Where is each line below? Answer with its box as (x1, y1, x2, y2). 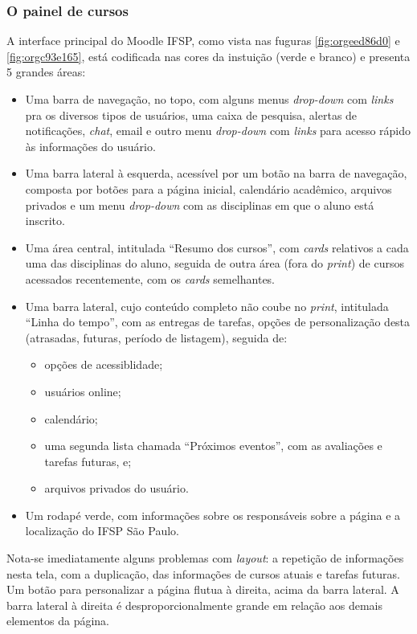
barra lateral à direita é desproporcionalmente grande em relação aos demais (6, 596, 382, 613)
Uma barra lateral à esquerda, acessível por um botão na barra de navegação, (25, 165, 407, 182)
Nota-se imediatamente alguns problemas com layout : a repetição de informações (6, 550, 404, 567)
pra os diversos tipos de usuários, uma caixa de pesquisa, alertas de (25, 106, 358, 123)
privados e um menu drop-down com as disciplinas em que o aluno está (25, 196, 374, 213)
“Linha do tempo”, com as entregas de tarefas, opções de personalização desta (25, 313, 411, 330)
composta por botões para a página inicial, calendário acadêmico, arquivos (25, 180, 392, 197)
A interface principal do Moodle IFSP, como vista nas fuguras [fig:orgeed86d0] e (6, 32, 400, 49)
